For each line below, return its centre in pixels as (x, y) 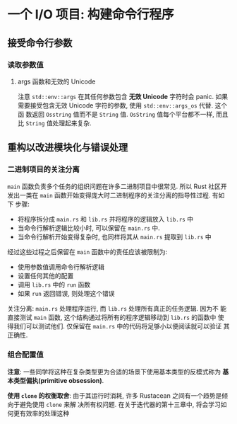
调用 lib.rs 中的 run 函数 (54, 285)
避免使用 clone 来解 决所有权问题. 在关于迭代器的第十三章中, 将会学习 (120, 404)
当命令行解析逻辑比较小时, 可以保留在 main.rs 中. (89, 228)
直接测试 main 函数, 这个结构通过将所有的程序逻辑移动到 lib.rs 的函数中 (112, 317)
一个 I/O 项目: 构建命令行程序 (91, 15)
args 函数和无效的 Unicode (56, 81)
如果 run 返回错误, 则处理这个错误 (66, 293)
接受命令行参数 (40, 43)
